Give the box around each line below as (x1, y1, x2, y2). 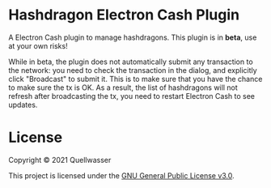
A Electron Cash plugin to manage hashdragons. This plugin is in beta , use (8, 32, 257, 42)
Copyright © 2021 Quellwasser (8, 155, 112, 164)
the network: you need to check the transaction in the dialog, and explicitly (8, 65, 257, 75)
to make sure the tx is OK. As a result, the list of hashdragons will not (8, 83, 238, 92)
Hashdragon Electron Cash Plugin (8, 6, 240, 24)
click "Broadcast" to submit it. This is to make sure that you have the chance (8, 74, 263, 83)
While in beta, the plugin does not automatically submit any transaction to (8, 57, 253, 66)
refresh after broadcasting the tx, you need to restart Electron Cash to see (8, 91, 256, 100)
